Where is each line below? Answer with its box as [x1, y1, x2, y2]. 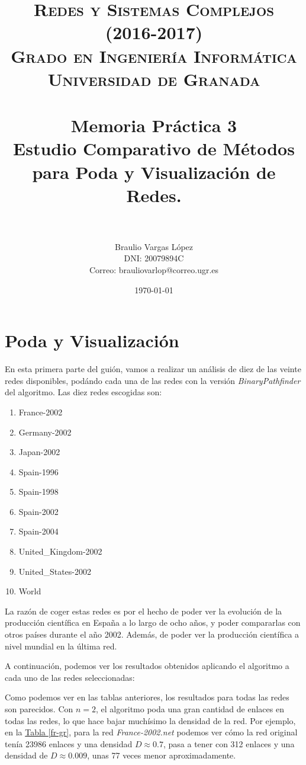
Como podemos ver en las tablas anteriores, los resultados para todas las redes [5, 691, 289, 703]
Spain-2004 [18, 525, 59, 537]
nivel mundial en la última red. [5, 639, 117, 652]
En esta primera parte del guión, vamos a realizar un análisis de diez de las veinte [5, 363, 301, 375]
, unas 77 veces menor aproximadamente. [87, 749, 236, 761]
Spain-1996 [18, 465, 59, 478]
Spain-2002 [18, 505, 59, 517]
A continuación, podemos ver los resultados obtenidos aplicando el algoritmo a [5, 660, 289, 672]
